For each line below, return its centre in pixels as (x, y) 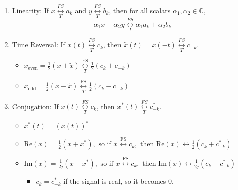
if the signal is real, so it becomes (115, 181)
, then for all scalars (140, 10)
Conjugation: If (35, 106)
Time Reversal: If (38, 44)
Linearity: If (30, 10)
